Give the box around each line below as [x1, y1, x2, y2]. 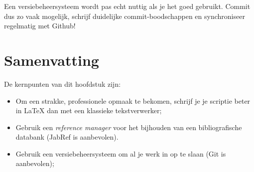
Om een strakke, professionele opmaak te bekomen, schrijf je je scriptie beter [15, 95, 251, 106]
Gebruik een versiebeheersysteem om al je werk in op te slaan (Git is [15, 148, 226, 159]
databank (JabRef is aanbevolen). [15, 132, 119, 142]
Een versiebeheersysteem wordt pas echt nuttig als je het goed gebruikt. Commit [4, 1, 251, 11]
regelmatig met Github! [4, 20, 76, 31]
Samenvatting [4, 49, 99, 70]
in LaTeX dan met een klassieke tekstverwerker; [15, 105, 162, 116]
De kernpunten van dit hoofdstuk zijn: [4, 78, 121, 89]
